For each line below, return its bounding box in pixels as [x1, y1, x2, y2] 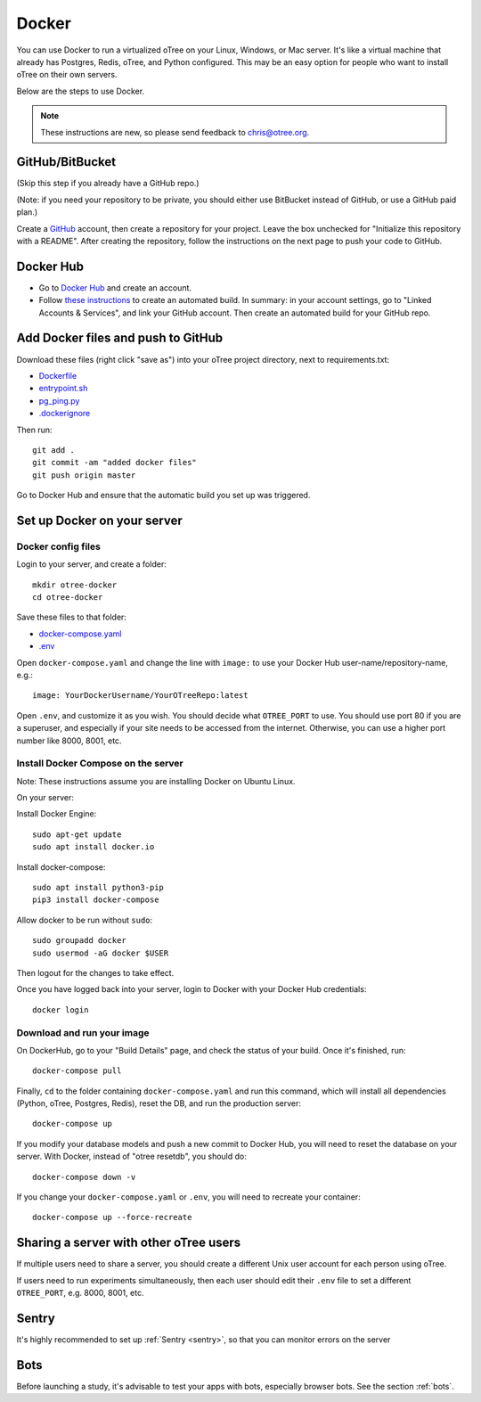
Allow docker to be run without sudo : [16, 914, 153, 925]
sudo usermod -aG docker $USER [32, 947, 169, 958]
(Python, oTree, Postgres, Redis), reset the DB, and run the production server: [16, 1098, 302, 1109]
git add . [32, 445, 75, 455]
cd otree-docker [32, 593, 103, 603]
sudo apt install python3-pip [32, 882, 165, 893]
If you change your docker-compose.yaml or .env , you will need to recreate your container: [16, 1192, 361, 1202]
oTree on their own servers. [16, 70, 118, 80]
